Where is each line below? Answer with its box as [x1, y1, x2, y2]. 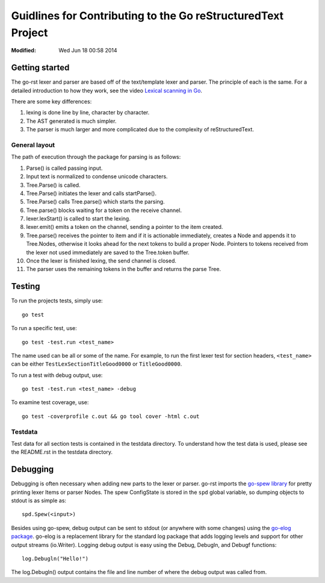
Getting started [11, 63, 70, 73]
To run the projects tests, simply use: [11, 297, 103, 304]
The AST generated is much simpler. [26, 117, 117, 125]
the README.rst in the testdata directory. [11, 449, 113, 456]
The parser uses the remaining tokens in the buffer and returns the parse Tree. [26, 266, 221, 273]
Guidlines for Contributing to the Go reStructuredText [11, 9, 284, 22]
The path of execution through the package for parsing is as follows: [11, 154, 181, 161]
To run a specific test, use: [11, 325, 78, 332]
